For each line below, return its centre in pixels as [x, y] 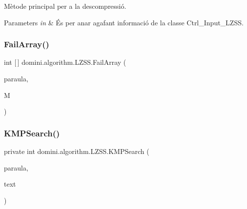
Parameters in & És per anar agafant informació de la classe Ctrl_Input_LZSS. [124, 22]
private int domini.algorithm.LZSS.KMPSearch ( [77, 151]
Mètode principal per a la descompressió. [65, 6]
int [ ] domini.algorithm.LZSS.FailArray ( [65, 62]
